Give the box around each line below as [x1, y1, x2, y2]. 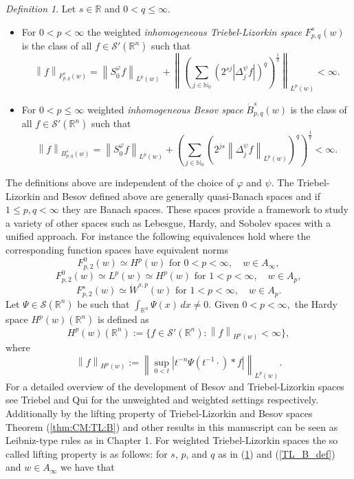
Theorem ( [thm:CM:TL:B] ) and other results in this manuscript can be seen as [5, 419, 338, 434]
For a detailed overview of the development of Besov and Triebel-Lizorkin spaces [5, 379, 344, 393]
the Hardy [294, 296, 338, 311]
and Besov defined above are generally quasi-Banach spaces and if [43, 188, 320, 203]
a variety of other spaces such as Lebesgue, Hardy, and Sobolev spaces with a [5, 215, 331, 230]
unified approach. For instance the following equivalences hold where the [5, 229, 311, 243]
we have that [60, 460, 115, 474]
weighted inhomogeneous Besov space [87, 102, 243, 116]
